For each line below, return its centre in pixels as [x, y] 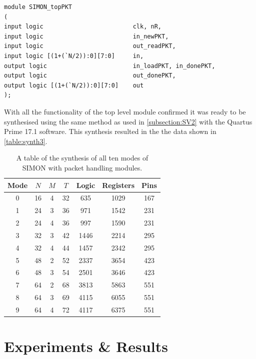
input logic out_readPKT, [90, 46]
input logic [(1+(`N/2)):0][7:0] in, [74, 56]
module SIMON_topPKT [38, 7]
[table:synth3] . [26, 141]
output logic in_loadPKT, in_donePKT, [110, 66]
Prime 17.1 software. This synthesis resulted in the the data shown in [110, 131]
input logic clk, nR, [83, 27]
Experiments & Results [86, 346]
